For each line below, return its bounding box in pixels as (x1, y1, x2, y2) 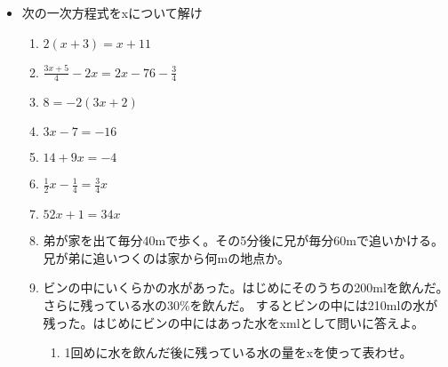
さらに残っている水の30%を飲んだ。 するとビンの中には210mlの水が (43, 296, 438, 315)
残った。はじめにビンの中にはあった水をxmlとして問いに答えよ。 (43, 313, 425, 331)
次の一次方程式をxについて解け (21, 4, 203, 21)
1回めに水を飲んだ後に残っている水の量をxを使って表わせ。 (64, 343, 412, 362)
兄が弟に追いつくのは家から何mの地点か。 (43, 248, 290, 267)
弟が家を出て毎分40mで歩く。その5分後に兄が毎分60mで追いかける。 (43, 231, 444, 250)
